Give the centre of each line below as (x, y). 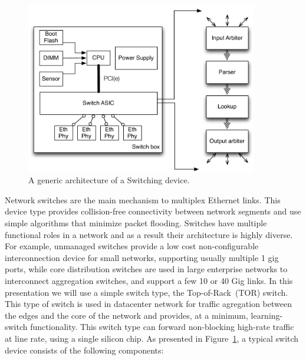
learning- (267, 315)
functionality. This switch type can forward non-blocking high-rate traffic (162, 327)
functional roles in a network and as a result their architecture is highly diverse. (149, 234)
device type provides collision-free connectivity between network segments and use (153, 211)
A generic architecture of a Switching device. (109, 180)
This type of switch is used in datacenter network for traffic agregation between (148, 304)
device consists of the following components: (84, 350)
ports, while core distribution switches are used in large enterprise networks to (146, 269)
